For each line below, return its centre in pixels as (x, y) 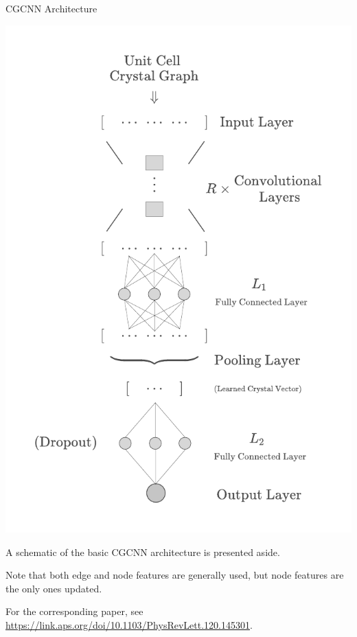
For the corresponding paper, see (74, 611)
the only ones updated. (54, 588)
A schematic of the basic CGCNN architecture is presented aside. (143, 552)
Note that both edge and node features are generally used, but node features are (175, 575)
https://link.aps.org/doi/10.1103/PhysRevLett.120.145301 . (129, 625)
